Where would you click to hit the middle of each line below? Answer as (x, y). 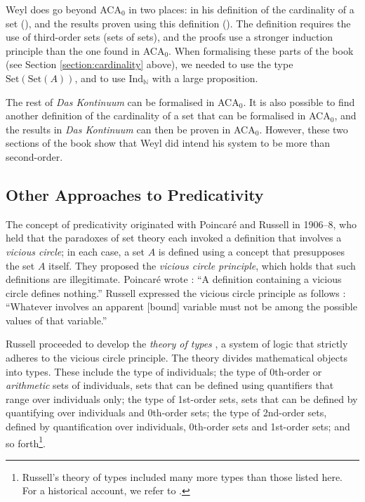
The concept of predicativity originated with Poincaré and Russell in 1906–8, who (181, 224)
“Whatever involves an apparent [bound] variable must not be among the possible (181, 306)
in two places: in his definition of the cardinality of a (241, 9)
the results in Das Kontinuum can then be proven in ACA (131, 129)
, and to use (100, 78)
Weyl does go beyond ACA (64, 9)
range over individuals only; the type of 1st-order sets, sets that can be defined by (182, 398)
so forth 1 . (26, 442)
